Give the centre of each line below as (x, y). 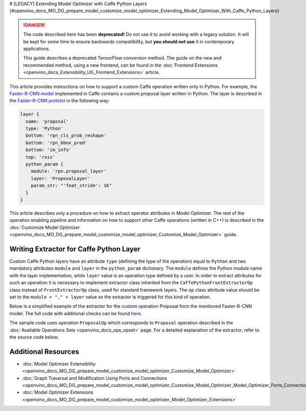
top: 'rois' (41, 157)
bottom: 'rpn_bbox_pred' (57, 143)
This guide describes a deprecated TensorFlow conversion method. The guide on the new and (122, 58)
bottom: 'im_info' (48, 150)
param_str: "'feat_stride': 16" (71, 186)
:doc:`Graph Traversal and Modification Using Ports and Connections (95, 378)
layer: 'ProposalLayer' (60, 178)
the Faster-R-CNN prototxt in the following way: (59, 101)
